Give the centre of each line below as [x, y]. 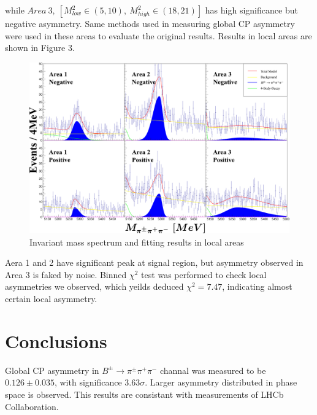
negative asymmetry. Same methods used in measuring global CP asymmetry [150, 23]
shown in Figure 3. [40, 48]
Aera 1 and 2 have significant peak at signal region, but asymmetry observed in [154, 262]
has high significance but [251, 10]
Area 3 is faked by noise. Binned [66, 274]
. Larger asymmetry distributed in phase [221, 382]
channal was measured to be [213, 370]
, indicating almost [257, 286]
